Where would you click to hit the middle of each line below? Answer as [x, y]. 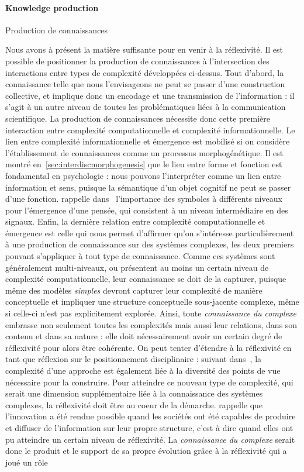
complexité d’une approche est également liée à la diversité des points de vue [143, 371]
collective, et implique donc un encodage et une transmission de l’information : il [150, 95]
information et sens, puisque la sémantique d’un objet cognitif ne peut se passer [148, 187]
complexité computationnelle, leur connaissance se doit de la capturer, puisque [146, 279]
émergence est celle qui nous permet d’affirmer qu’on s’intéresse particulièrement [150, 232]
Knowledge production [52, 7]
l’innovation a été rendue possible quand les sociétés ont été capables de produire [151, 416]
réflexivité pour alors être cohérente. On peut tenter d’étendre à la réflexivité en [148, 347]
